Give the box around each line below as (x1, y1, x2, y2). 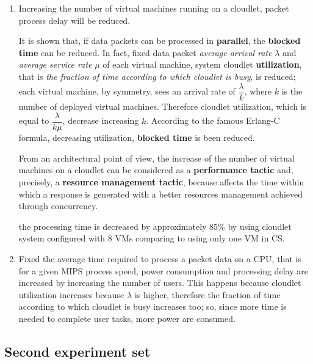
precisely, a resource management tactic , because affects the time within (18, 176, 304, 188)
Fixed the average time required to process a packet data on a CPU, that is (18, 252, 301, 265)
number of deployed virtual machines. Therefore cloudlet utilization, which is (18, 99, 307, 112)
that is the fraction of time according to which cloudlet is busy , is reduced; (18, 70, 296, 82)
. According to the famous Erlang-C (146, 114, 280, 127)
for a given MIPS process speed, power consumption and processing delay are (18, 264, 308, 277)
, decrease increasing (62, 114, 139, 127)
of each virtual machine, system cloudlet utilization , (103, 58, 302, 71)
